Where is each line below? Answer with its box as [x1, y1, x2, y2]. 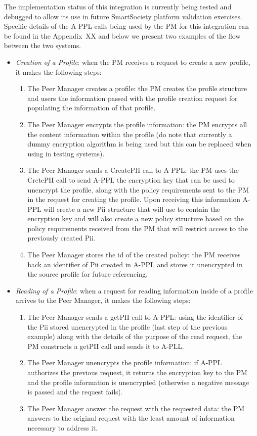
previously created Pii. [27, 233, 95, 243]
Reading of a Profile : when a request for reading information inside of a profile [15, 285, 253, 295]
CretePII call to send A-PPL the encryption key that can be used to [27, 174, 235, 185]
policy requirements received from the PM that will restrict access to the [27, 223, 248, 233]
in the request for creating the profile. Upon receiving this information [27, 194, 241, 204]
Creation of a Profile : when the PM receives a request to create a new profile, [15, 56, 251, 67]
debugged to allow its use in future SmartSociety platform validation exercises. [4, 11, 242, 21]
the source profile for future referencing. [27, 269, 148, 279]
